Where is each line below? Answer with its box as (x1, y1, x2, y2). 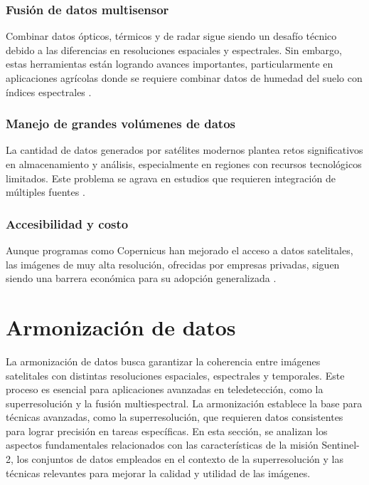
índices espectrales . (6, 84, 92, 99)
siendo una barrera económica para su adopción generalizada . (6, 271, 277, 286)
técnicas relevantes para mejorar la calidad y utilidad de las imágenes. (6, 465, 311, 480)
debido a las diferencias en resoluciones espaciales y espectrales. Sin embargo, (6, 42, 342, 57)
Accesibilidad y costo (6, 214, 129, 232)
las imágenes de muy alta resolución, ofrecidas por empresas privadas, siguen (6, 256, 340, 271)
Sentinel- (321, 437, 360, 452)
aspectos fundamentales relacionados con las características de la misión (6, 437, 319, 452)
